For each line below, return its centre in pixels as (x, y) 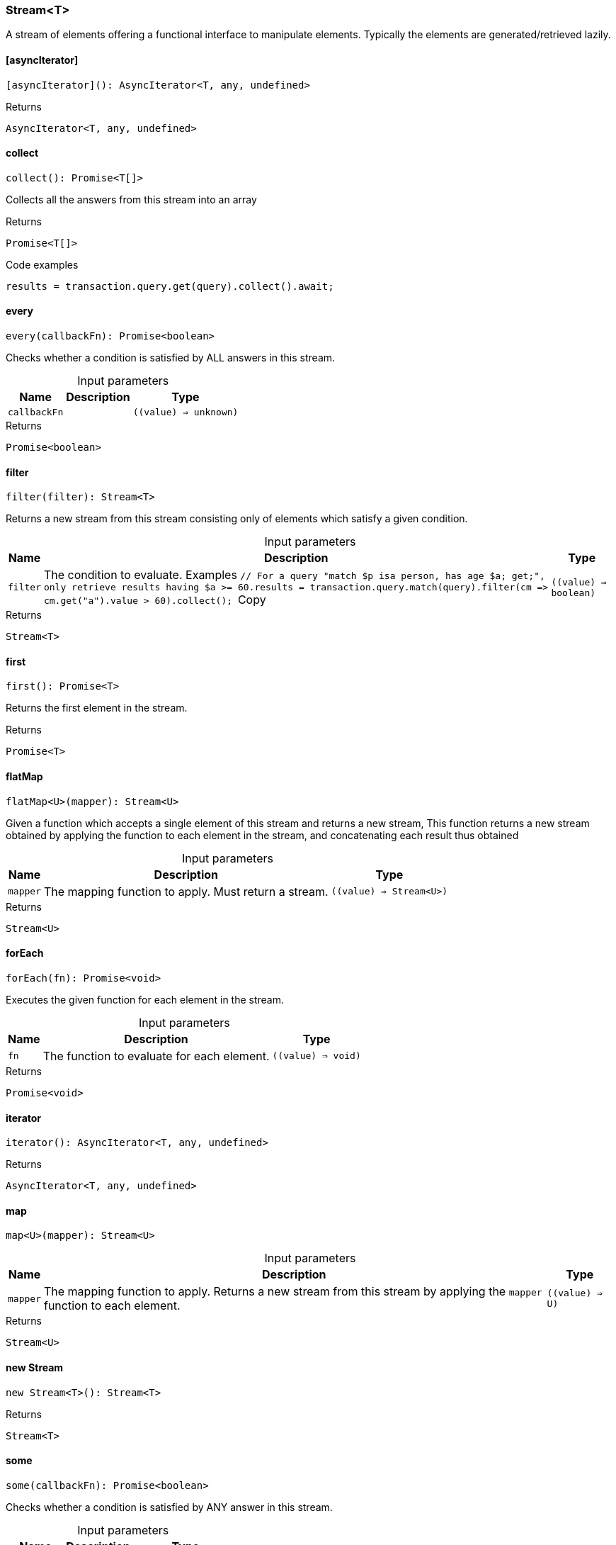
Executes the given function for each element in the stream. (145, 999)
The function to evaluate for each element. (156, 1056)
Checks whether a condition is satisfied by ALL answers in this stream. (171, 358)
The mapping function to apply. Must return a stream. (186, 891)
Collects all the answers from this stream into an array (131, 199)
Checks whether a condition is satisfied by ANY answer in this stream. (169, 1507)
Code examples (42, 264)
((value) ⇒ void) (316, 1056)
